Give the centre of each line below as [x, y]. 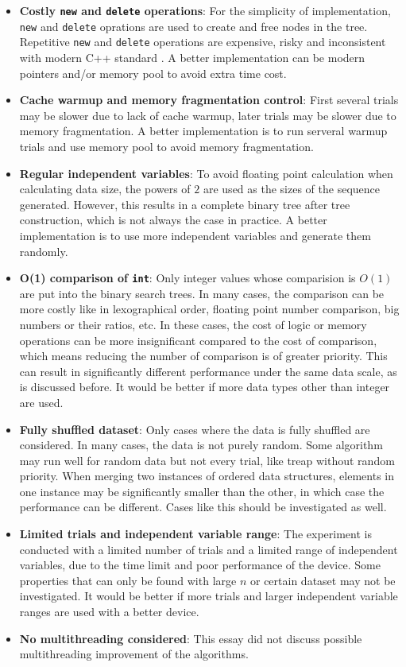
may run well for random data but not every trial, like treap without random [207, 460]
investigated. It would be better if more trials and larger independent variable [209, 596]
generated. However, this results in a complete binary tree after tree [185, 204]
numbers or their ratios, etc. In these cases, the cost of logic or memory [193, 324]
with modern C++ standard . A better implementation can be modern [192, 57]
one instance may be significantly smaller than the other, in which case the [202, 491]
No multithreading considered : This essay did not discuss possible [191, 638]
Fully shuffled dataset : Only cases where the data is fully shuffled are [195, 429]
